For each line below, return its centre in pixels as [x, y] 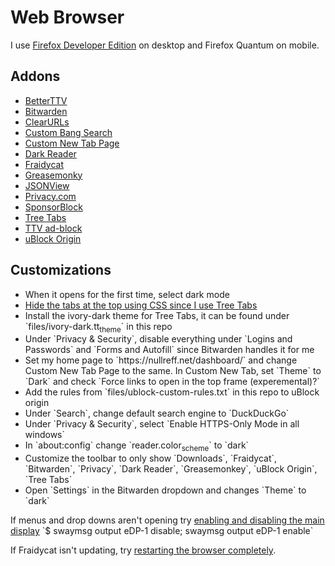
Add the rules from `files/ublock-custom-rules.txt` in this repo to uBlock [172, 392]
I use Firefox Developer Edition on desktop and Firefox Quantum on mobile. [165, 45]
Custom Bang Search [68, 132]
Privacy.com [50, 196]
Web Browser [67, 17]
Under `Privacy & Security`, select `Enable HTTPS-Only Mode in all [162, 424]
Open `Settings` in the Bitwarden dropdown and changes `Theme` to [165, 490]
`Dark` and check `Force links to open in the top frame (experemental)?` [172, 382]
